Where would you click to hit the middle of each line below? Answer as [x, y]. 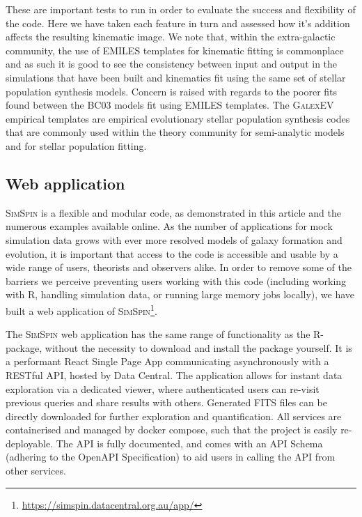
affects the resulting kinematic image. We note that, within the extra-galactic [171, 37]
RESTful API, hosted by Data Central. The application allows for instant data [174, 375]
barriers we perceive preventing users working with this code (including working [176, 280]
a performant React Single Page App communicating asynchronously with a [167, 361]
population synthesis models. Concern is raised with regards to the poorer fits [172, 91]
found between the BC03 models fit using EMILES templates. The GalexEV [170, 105]
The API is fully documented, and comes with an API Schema [189, 443]
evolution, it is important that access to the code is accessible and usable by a [172, 253]
